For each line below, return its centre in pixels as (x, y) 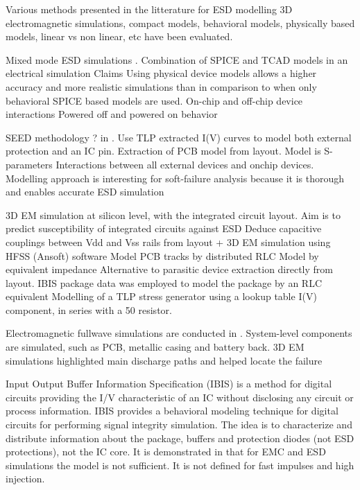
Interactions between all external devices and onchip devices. (185, 164)
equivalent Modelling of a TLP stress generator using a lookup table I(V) (161, 296)
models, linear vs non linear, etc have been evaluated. (119, 36)
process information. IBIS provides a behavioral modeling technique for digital (172, 411)
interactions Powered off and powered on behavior (112, 114)
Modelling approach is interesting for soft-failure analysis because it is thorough (175, 178)
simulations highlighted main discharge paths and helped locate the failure (164, 360)
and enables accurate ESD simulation (85, 192)
